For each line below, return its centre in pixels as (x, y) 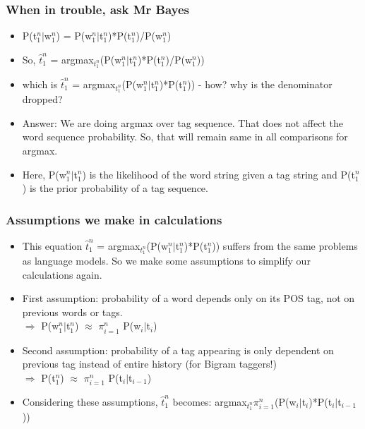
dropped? (42, 99)
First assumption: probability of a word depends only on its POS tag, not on (189, 298)
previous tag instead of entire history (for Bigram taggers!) (149, 364)
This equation (52, 245)
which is (40, 84)
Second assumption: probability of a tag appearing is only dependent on (178, 350)
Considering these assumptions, (90, 401)
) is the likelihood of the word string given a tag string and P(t (219, 174)
